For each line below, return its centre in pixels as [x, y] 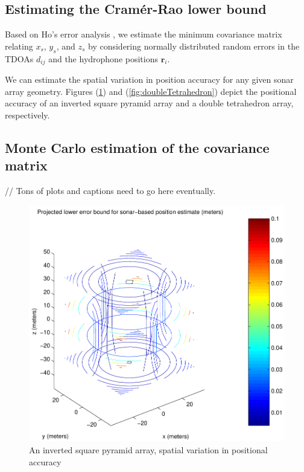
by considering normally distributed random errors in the [194, 46]
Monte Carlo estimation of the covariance [137, 147]
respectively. [27, 115]
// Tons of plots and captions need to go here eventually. [110, 191]
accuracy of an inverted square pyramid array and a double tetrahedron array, [149, 103]
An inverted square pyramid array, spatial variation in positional [148, 450]
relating [19, 46]
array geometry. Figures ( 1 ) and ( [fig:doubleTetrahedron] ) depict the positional [151, 91]
